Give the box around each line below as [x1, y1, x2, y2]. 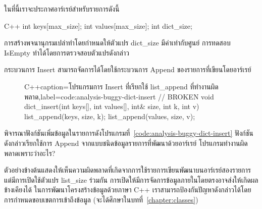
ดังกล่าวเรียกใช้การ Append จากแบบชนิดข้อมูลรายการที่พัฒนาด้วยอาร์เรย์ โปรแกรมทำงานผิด [4, 137, 248, 148]
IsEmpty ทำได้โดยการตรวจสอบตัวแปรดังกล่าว [4, 47, 129, 58]
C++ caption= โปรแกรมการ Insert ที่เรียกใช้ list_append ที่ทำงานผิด [24, 81, 219, 91]
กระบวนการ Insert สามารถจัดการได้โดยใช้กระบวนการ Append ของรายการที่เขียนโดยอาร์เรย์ [4, 64, 251, 75]
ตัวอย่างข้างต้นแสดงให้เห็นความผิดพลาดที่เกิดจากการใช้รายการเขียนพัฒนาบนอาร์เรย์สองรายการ [4, 165, 251, 175]
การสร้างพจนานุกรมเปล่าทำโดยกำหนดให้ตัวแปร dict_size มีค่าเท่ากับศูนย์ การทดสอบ [4, 37, 231, 48]
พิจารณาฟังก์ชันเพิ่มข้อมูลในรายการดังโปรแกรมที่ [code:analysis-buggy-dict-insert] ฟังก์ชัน [4, 128, 253, 138]
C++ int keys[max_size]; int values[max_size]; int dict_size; [4, 20, 192, 31]
